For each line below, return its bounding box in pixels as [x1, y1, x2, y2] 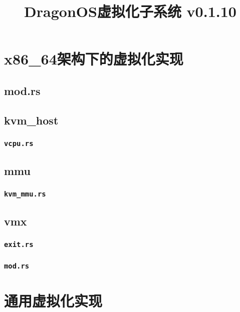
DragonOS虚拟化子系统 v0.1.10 [24, 1, 236, 21]
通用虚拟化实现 [4, 290, 103, 310]
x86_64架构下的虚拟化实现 [4, 48, 183, 69]
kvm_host [4, 112, 59, 127]
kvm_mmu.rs [4, 190, 46, 198]
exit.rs [4, 240, 34, 249]
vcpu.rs [4, 139, 34, 148]
